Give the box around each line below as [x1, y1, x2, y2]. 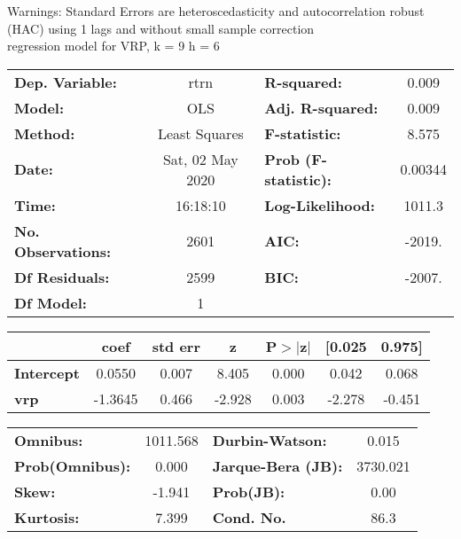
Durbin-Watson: [212, 429, 327, 450]
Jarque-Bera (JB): [212, 455, 343, 476]
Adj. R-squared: [264, 97, 379, 118]
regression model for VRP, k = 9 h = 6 [7, 36, 220, 55]
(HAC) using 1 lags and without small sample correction [7, 19, 315, 37]
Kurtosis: [14, 506, 80, 527]
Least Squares [157, 122, 244, 144]
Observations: [14, 240, 112, 262]
